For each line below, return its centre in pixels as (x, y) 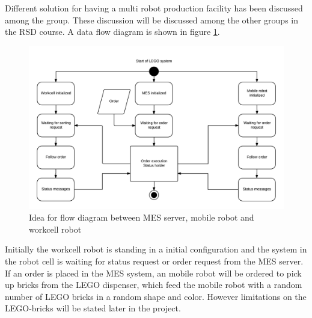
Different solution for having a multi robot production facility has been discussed (154, 8)
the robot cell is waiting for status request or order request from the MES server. (154, 261)
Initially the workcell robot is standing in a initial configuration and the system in (156, 249)
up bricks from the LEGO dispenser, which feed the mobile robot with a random (154, 285)
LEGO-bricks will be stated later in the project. (93, 308)
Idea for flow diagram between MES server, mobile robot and (142, 217)
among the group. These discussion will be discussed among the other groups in (151, 20)
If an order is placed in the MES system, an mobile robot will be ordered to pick (153, 273)
